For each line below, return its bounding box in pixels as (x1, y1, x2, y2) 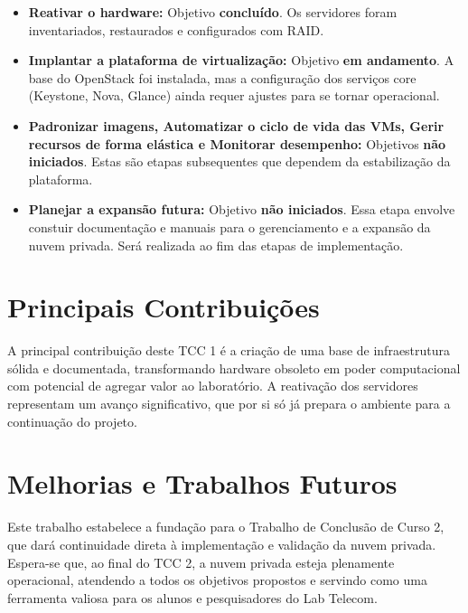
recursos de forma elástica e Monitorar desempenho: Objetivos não (28, 134, 446, 153)
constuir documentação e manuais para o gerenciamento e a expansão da (28, 217, 431, 236)
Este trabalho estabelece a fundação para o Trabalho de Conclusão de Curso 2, (7, 517, 445, 536)
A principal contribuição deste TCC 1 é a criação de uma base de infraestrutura (7, 341, 451, 360)
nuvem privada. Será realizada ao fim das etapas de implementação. (28, 235, 404, 254)
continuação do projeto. (7, 411, 137, 430)
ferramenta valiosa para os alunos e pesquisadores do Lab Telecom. (7, 588, 378, 607)
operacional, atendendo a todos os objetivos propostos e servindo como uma (7, 571, 427, 589)
